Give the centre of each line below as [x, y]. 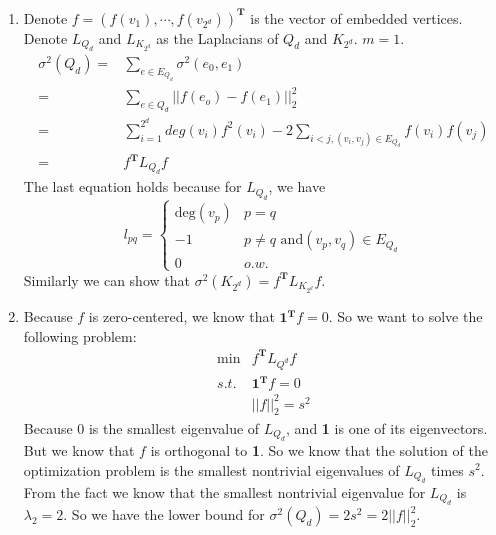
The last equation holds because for [132, 186]
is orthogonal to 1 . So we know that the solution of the [319, 449]
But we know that [79, 449]
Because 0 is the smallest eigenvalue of [141, 427]
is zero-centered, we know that [181, 316]
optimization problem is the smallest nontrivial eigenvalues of [211, 469]
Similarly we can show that [106, 279]
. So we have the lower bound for [164, 514]
